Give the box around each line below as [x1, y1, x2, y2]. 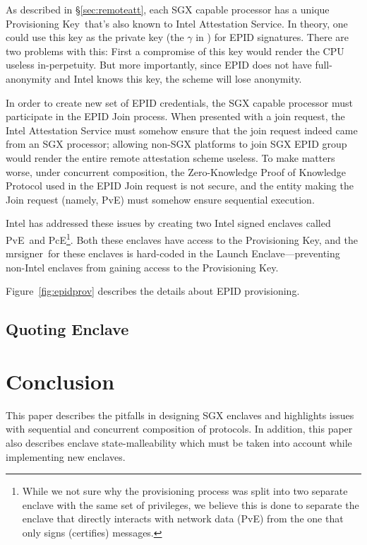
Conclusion [6, 366, 115, 395]
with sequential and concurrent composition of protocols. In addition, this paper [6, 421, 353, 436]
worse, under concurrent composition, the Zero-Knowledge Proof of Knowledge [6, 164, 347, 179]
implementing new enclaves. [6, 449, 126, 464]
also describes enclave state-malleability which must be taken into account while [6, 435, 352, 450]
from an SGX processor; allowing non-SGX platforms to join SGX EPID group [6, 136, 347, 151]
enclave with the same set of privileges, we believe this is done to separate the [22, 497, 359, 512]
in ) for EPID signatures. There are [195, 30, 349, 45]
